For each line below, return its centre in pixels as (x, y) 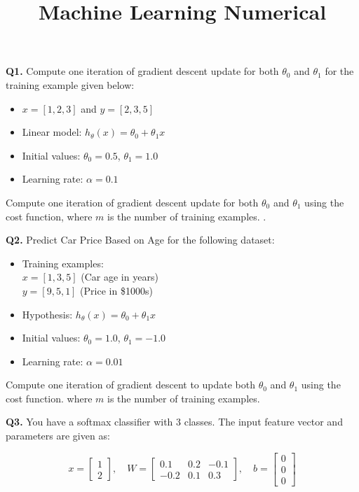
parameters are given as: (58, 436)
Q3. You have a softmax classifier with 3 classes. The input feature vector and (174, 422)
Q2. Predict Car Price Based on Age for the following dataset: (140, 240)
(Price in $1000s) (116, 290)
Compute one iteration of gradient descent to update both (131, 385)
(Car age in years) (120, 277)
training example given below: (70, 84)
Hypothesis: (47, 314)
